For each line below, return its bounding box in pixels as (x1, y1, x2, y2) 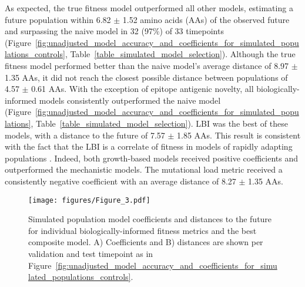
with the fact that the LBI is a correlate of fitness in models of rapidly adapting (5, 140, 293, 153)
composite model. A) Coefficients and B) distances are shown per (28, 236, 263, 248)
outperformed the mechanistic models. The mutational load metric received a (5, 163, 283, 176)
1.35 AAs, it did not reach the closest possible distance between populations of (5, 71, 288, 83)
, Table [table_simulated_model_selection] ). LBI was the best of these (31, 117, 288, 129)
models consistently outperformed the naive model (39, 94, 221, 106)
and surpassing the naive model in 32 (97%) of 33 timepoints (5, 25, 224, 37)
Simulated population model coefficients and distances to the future (28, 213, 272, 225)
